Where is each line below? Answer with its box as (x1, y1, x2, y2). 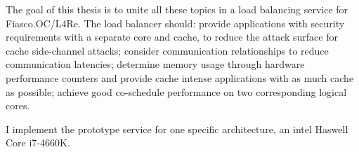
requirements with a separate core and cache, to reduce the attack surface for (6, 29, 338, 44)
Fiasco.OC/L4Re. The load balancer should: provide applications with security (6, 15, 345, 30)
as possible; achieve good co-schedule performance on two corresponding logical (6, 84, 347, 99)
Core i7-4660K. (6, 135, 70, 150)
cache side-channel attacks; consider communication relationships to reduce (6, 43, 329, 57)
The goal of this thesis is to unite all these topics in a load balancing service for (6, 2, 348, 16)
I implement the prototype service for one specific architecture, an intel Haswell (6, 121, 348, 136)
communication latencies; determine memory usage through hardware (6, 57, 305, 71)
